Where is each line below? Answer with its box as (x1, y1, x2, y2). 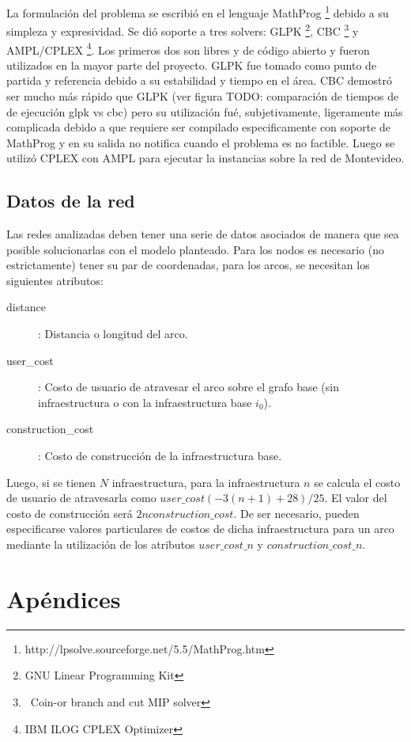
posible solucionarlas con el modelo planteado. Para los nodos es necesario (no (6, 241, 385, 257)
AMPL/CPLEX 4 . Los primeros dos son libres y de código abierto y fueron (6, 39, 370, 58)
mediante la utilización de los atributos (6, 536, 195, 553)
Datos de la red (6, 188, 135, 213)
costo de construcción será (6, 504, 133, 521)
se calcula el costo (314, 474, 401, 490)
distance (6, 299, 46, 315)
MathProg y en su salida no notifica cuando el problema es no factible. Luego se (6, 134, 395, 150)
